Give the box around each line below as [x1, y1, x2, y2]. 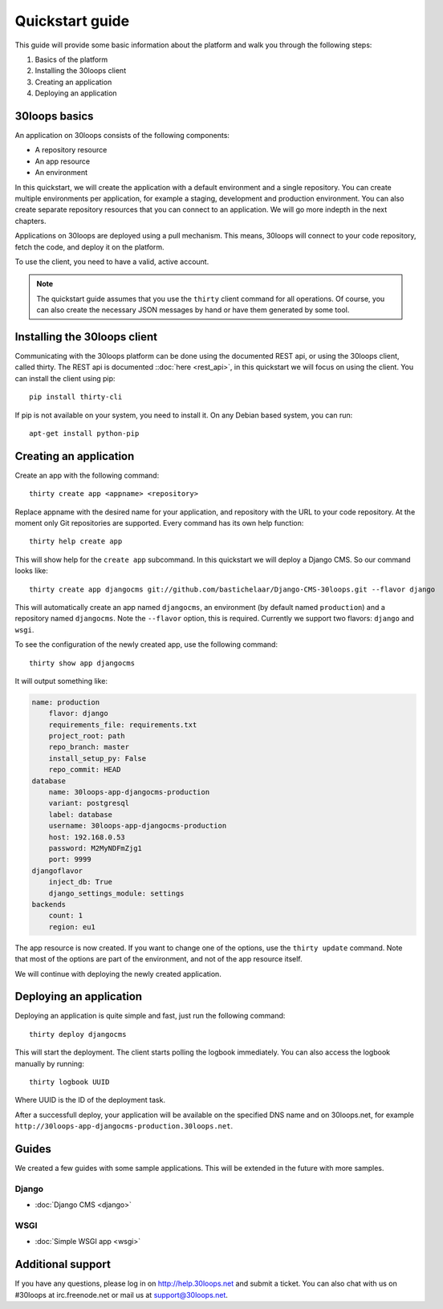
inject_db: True [48, 877, 112, 887]
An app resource [35, 157, 91, 166]
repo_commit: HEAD [48, 765, 121, 774]
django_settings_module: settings [48, 888, 185, 898]
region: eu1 [48, 922, 96, 931]
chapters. [14, 216, 47, 226]
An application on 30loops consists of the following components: [14, 131, 230, 140]
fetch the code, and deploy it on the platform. [14, 242, 165, 252]
